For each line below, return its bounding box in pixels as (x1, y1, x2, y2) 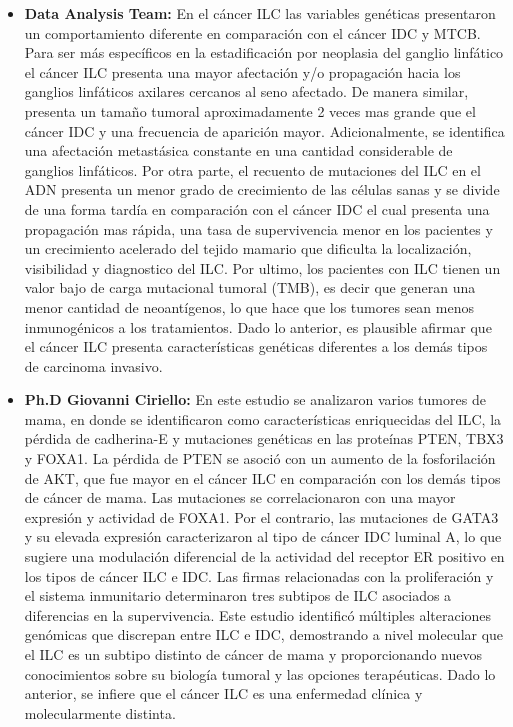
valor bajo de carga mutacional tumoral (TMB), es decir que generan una (24, 277, 476, 298)
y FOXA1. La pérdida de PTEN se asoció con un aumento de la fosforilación (24, 448, 496, 469)
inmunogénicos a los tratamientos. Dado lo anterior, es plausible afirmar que (24, 316, 492, 337)
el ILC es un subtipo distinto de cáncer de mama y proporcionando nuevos (24, 644, 482, 664)
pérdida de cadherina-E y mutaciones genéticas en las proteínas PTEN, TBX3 (24, 428, 504, 449)
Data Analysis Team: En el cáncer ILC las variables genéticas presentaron (24, 3, 496, 23)
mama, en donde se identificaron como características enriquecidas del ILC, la (24, 408, 502, 429)
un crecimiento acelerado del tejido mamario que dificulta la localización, (24, 238, 472, 259)
